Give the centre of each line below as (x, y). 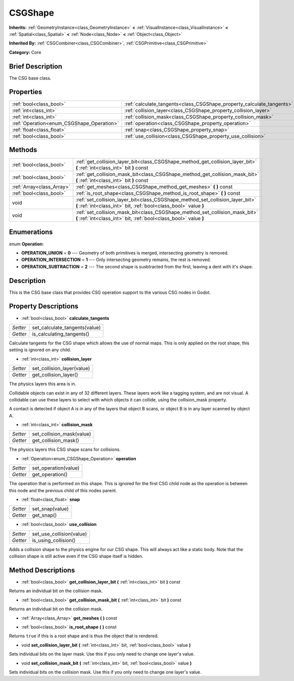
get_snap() (44, 515)
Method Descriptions (42, 570)
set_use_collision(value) (60, 534)
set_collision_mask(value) (62, 434)
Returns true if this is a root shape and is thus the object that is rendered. (84, 636)
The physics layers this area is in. (43, 384)
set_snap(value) (50, 509)
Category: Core (25, 52)
